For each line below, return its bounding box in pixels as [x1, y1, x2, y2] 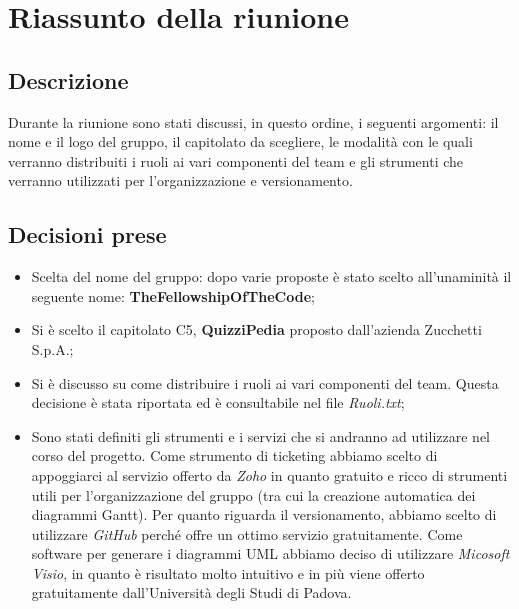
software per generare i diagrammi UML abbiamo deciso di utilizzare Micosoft [31, 543, 510, 564]
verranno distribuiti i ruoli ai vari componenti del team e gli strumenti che [8, 150, 464, 171]
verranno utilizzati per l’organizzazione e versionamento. [8, 170, 353, 191]
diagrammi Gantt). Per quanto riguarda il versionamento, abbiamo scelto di [31, 504, 497, 525]
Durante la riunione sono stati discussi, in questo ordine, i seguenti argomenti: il [8, 111, 499, 132]
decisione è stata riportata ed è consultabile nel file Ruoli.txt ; [31, 392, 405, 413]
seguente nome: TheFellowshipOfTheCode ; [31, 285, 315, 306]
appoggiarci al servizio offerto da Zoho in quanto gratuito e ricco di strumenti [31, 464, 508, 485]
